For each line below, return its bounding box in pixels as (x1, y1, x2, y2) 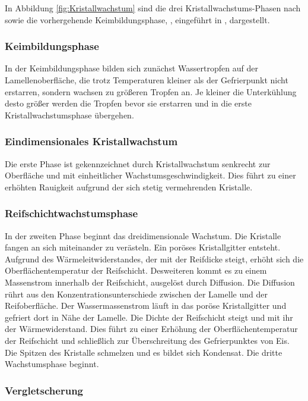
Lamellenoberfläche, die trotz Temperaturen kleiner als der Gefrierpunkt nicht (5, 74, 288, 86)
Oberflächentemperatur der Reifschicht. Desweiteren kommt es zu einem (5, 264, 267, 277)
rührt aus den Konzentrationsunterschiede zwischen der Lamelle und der (5, 287, 268, 300)
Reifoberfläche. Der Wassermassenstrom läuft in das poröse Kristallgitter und (5, 299, 287, 312)
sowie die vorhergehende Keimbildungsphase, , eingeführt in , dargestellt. (5, 13, 270, 26)
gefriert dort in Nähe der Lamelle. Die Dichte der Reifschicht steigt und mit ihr (5, 311, 293, 323)
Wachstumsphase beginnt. (5, 358, 99, 370)
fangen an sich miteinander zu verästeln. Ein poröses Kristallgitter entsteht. (5, 241, 281, 253)
